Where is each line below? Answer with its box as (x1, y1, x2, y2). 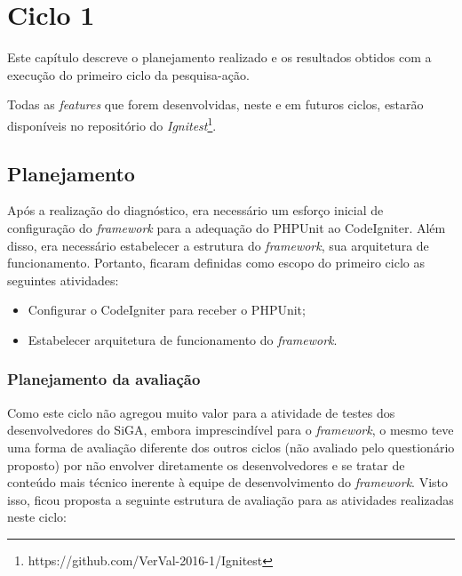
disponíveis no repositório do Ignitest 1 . (7, 113, 217, 134)
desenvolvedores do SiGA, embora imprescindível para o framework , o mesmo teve (7, 420, 454, 439)
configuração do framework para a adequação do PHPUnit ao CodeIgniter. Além (7, 218, 446, 236)
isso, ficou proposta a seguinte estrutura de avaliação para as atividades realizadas (7, 490, 454, 508)
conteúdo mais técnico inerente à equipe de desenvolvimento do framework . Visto (7, 473, 449, 492)
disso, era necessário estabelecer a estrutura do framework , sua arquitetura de (7, 236, 429, 254)
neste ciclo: (7, 508, 67, 526)
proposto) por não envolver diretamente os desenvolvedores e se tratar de (7, 455, 405, 474)
